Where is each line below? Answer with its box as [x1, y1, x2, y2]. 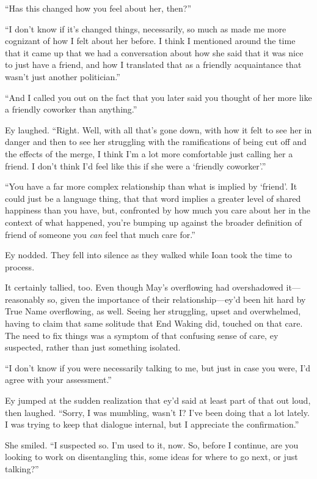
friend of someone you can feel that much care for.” [5, 228, 195, 240]
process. [5, 260, 35, 273]
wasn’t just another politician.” [5, 70, 120, 83]
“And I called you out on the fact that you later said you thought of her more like [5, 91, 312, 103]
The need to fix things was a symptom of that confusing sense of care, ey [5, 329, 279, 341]
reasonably [5, 292, 45, 305]
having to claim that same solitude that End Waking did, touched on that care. [5, 317, 303, 330]
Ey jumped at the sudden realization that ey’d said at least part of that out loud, [5, 394, 311, 407]
